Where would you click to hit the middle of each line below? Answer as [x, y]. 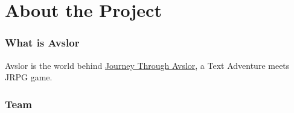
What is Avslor [42, 43]
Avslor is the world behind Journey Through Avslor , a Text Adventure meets [147, 65]
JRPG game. [29, 77]
